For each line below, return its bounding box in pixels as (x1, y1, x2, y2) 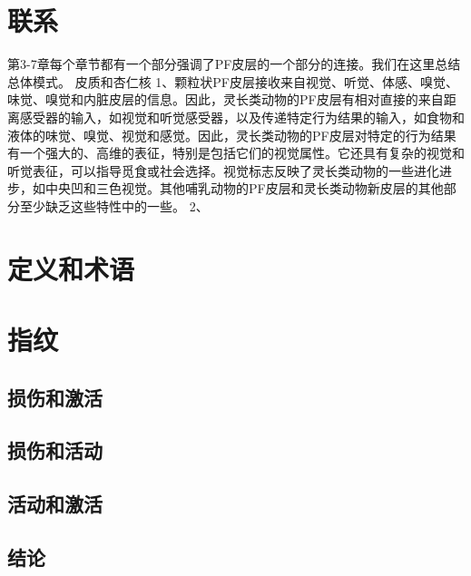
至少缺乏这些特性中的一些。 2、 (19, 196, 209, 215)
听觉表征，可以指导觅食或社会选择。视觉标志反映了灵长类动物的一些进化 (7, 161, 439, 180)
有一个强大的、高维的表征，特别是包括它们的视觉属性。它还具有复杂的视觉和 (7, 143, 465, 162)
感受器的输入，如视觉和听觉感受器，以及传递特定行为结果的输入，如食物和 (19, 107, 465, 126)
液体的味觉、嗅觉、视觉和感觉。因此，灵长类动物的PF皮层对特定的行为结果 (7, 125, 456, 144)
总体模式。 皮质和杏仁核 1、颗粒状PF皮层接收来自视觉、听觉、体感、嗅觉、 (7, 72, 458, 91)
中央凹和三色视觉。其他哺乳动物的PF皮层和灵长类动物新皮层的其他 (44, 179, 444, 198)
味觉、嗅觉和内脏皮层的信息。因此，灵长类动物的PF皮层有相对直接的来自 (7, 90, 444, 109)
